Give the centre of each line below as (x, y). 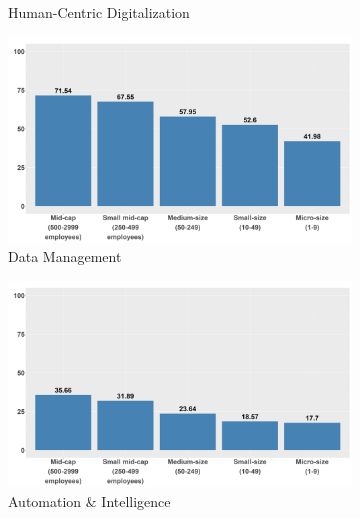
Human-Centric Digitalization (99, 12)
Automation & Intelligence (89, 500)
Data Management (65, 256)
